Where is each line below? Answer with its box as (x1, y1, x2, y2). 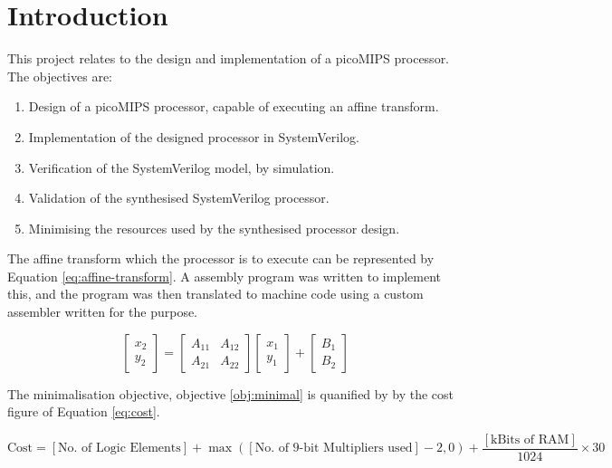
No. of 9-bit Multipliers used (254, 442, 413, 455)
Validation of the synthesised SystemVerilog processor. (28, 188, 330, 207)
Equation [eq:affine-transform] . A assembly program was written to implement (7, 266, 442, 285)
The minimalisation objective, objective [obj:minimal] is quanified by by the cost (7, 384, 454, 403)
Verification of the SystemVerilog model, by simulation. (28, 158, 335, 177)
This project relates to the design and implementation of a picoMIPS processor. (7, 49, 450, 68)
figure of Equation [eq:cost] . (7, 402, 160, 421)
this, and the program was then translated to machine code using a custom (7, 284, 424, 303)
